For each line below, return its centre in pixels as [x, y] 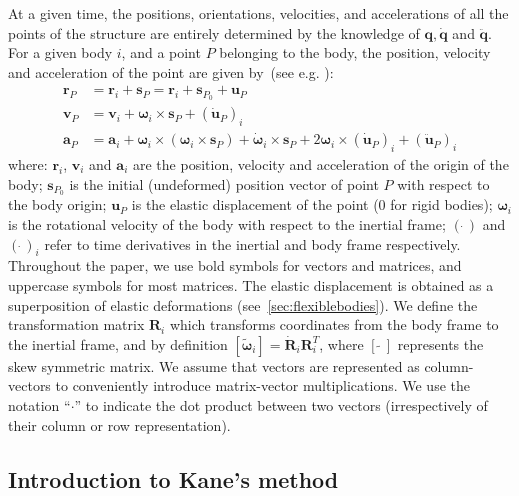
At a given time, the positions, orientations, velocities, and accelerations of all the [258, 13]
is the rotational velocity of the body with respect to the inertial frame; [227, 223]
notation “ [39, 404]
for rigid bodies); [441, 204]
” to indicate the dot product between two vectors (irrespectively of [281, 404]
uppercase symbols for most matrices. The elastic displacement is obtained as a [251, 284]
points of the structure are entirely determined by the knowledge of [214, 32]
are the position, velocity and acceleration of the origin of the [320, 163]
